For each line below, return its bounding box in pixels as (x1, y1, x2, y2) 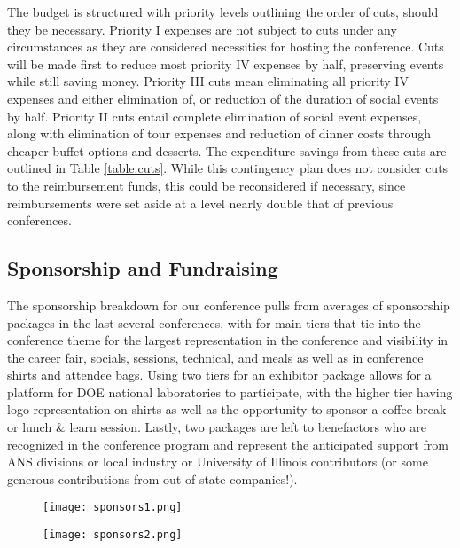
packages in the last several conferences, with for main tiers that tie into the (7, 313, 421, 332)
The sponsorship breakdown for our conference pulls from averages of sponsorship (7, 295, 450, 314)
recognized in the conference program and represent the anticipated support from (7, 434, 448, 453)
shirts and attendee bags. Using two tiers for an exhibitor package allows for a (7, 365, 432, 384)
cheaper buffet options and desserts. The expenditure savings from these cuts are (7, 141, 447, 160)
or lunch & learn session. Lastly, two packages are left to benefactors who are (7, 418, 426, 436)
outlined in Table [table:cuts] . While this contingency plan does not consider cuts (7, 159, 448, 177)
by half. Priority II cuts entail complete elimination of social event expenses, (7, 106, 422, 125)
